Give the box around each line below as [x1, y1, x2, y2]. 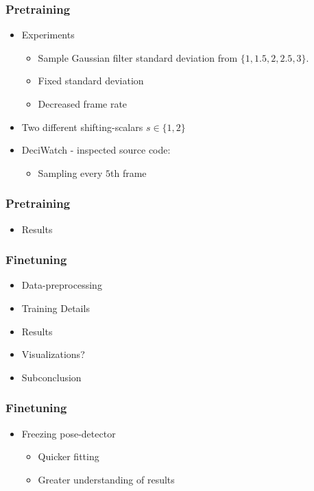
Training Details [21, 301, 90, 315]
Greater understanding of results [38, 472, 175, 486]
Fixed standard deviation [38, 73, 144, 88]
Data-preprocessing [21, 278, 102, 292]
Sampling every [38, 165, 103, 180]
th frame [110, 165, 147, 180]
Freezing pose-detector [21, 426, 116, 440]
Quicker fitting [38, 449, 99, 464]
